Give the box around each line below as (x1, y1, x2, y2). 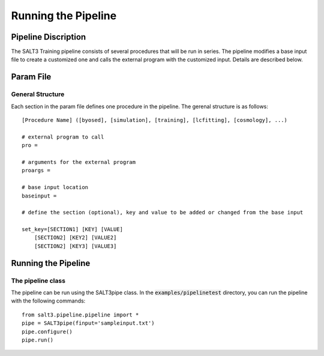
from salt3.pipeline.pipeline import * (22, 311, 139, 318)
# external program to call (22, 133, 104, 140)
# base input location (22, 184, 89, 191)
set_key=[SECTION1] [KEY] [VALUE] (22, 226, 123, 233)
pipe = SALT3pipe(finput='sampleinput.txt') (22, 320, 155, 327)
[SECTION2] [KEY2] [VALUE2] (34, 234, 117, 241)
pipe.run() (22, 336, 54, 343)
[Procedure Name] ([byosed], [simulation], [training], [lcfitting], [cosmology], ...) (22, 117, 288, 123)
